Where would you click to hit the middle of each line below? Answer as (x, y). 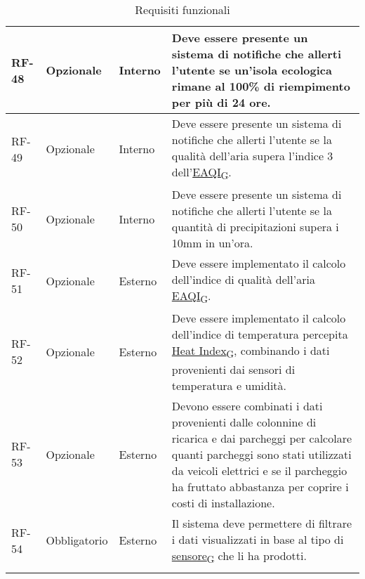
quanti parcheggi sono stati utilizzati (261, 454)
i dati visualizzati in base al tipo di (258, 539)
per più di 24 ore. (221, 102)
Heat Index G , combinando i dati (251, 352)
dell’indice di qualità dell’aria (243, 280)
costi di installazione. (223, 502)
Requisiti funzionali (182, 9)
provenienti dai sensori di (233, 369)
